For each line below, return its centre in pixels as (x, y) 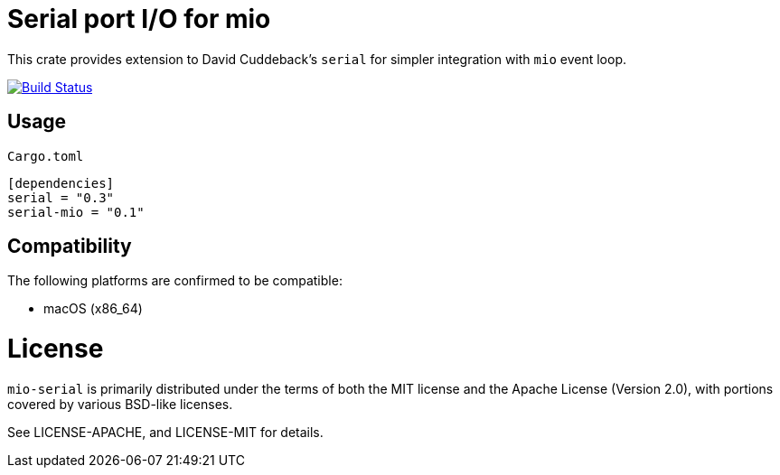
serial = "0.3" (61, 197)
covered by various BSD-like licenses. (120, 404)
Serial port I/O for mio (139, 19)
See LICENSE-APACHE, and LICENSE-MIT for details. (165, 432)
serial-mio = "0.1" (76, 212)
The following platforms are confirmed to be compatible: (175, 281)
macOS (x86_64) (93, 309)
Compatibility (70, 247)
